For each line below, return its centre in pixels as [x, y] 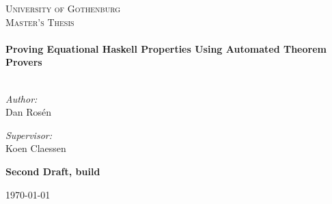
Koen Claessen [36, 148]
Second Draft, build [53, 171]
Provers [24, 62]
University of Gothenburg [63, 8]
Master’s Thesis [40, 22]
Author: [22, 98]
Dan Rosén [28, 112]
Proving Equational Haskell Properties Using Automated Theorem [166, 48]
